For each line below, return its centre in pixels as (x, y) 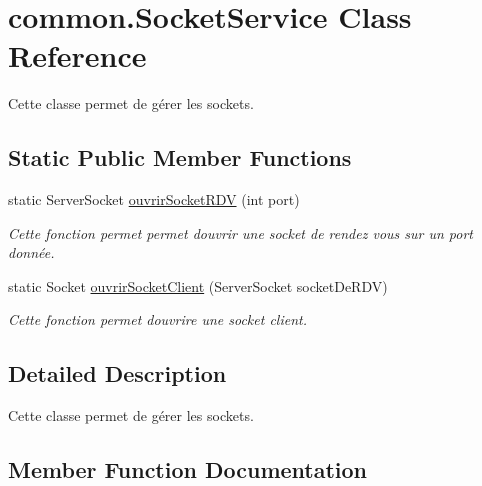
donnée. (31, 252)
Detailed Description (117, 373)
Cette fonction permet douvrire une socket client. (157, 319)
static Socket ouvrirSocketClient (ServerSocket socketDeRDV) (198, 285)
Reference (77, 55)
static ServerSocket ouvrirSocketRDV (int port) (154, 199)
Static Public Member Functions (180, 157)
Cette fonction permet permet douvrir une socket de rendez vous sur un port (241, 232)
